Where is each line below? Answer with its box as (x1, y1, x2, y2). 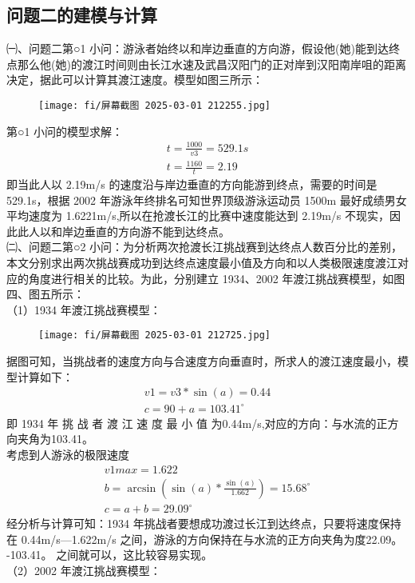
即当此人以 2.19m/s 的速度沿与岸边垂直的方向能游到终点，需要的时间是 (6, 175, 377, 192)
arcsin (127, 482, 156, 494)
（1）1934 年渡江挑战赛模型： (6, 301, 161, 317)
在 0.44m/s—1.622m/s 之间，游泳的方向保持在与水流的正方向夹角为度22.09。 (6, 530, 403, 547)
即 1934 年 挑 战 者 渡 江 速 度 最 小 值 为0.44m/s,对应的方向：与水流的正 (6, 414, 388, 431)
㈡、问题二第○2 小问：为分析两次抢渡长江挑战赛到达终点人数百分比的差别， (6, 238, 403, 255)
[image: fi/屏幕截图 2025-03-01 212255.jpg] (38, 99, 271, 111)
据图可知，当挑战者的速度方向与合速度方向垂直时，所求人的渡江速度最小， (6, 352, 397, 369)
